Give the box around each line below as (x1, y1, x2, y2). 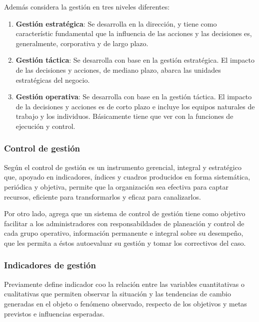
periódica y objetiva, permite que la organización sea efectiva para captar (4, 181, 229, 192)
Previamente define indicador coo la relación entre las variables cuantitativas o (4, 278, 244, 289)
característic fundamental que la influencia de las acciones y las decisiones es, (15, 28, 252, 39)
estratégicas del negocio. (15, 74, 90, 85)
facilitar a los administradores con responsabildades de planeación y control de (4, 218, 244, 228)
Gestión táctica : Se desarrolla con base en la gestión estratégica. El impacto (15, 55, 255, 65)
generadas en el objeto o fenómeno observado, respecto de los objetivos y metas (4, 298, 247, 308)
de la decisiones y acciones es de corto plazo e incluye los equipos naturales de (15, 101, 255, 111)
